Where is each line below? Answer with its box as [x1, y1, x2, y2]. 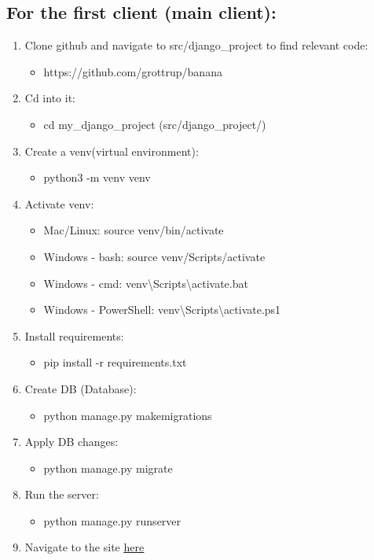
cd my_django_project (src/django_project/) [43, 116, 266, 132]
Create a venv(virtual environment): [24, 142, 199, 159]
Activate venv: [24, 195, 94, 212]
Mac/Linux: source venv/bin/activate [43, 222, 224, 238]
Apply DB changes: [24, 433, 119, 450]
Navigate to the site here [24, 539, 145, 555]
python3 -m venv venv [43, 169, 151, 186]
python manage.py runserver [43, 512, 181, 529]
